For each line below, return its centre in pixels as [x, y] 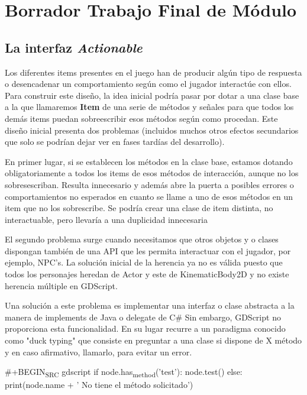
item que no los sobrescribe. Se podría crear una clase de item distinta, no [139, 208]
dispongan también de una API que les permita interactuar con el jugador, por [148, 250]
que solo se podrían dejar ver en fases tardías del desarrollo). [115, 142]
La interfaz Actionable [74, 47]
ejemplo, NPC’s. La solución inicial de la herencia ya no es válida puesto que [144, 262]
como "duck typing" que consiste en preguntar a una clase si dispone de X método [153, 340]
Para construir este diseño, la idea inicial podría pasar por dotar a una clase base [152, 95]
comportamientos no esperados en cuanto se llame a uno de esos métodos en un [149, 196]
